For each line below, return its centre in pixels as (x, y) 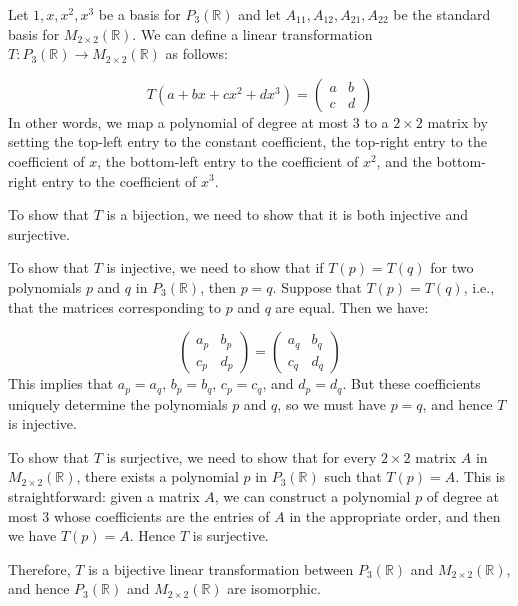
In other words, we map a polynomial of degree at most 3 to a (198, 121)
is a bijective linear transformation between (221, 568)
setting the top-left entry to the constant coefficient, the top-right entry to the (247, 141)
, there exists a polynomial (157, 476)
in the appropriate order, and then (395, 515)
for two (452, 267)
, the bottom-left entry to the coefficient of (228, 160)
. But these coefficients (411, 383)
